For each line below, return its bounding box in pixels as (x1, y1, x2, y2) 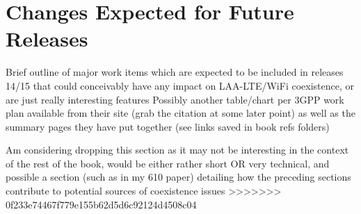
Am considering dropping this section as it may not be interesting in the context (6, 142, 349, 157)
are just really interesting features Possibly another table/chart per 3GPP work (6, 92, 344, 106)
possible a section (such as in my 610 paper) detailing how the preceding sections (6, 170, 351, 184)
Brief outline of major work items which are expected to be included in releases (6, 65, 344, 79)
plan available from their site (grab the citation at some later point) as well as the (6, 106, 355, 120)
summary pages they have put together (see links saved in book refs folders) (6, 119, 330, 133)
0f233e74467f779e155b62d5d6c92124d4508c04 (6, 197, 197, 211)
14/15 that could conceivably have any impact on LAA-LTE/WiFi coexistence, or (6, 78, 354, 92)
